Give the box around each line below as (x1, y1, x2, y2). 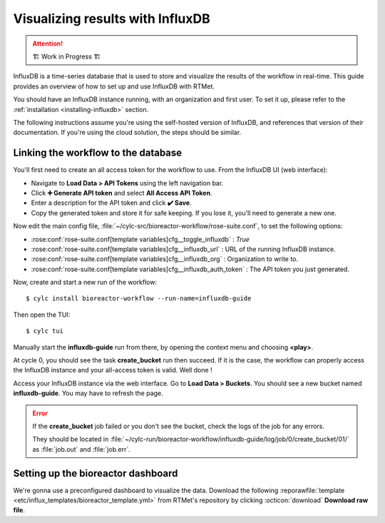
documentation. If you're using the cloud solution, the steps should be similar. (13, 128, 242, 137)
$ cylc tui (26, 327, 64, 335)
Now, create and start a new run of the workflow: (13, 278, 157, 287)
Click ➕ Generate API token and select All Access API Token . (31, 188, 212, 197)
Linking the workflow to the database (13, 147, 183, 159)
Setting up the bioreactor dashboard (13, 467, 178, 479)
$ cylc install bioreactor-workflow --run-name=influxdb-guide (26, 295, 252, 303)
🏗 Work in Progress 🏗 (32, 52, 101, 61)
